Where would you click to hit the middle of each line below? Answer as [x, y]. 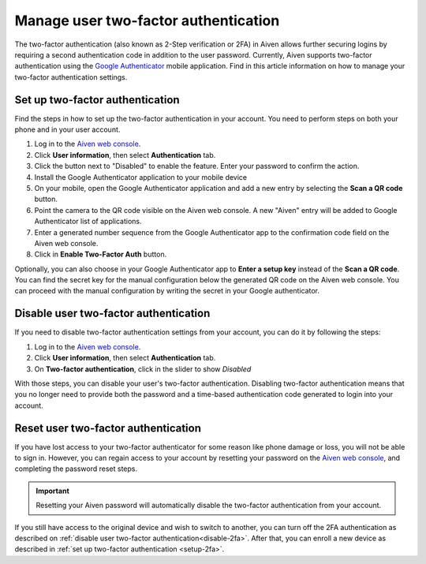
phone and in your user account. [67, 129]
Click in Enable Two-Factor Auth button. [101, 254]
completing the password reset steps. [76, 469]
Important [53, 491]
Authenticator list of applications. [88, 222]
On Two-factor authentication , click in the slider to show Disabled [143, 369]
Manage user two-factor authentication [147, 21]
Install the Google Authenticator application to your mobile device [141, 177]
